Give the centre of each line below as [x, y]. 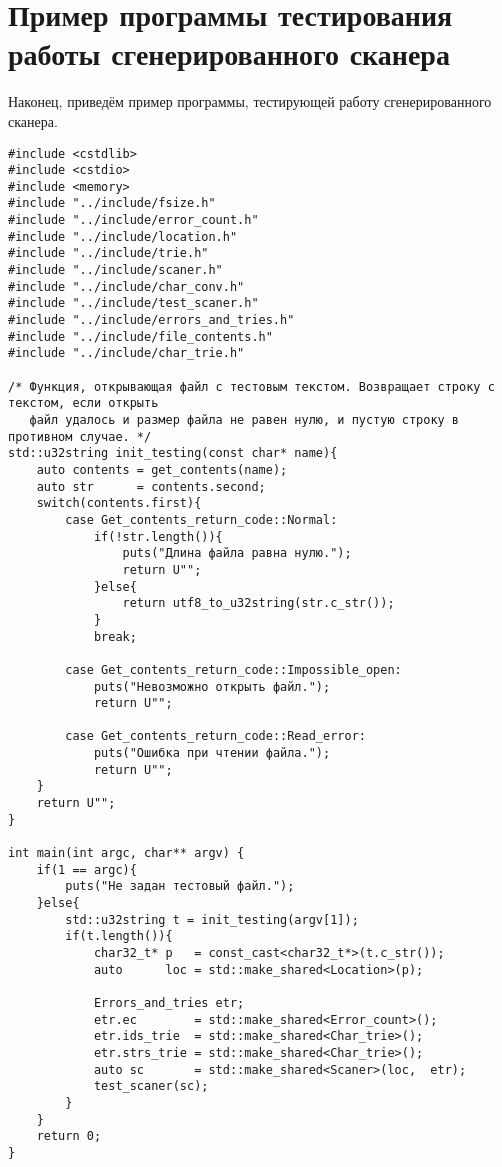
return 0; [69, 1136]
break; [115, 636]
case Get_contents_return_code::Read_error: [215, 736]
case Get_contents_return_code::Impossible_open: [233, 669]
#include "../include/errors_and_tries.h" [151, 320]
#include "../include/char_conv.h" [126, 286]
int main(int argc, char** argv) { [126, 853]
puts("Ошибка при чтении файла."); [212, 753]
